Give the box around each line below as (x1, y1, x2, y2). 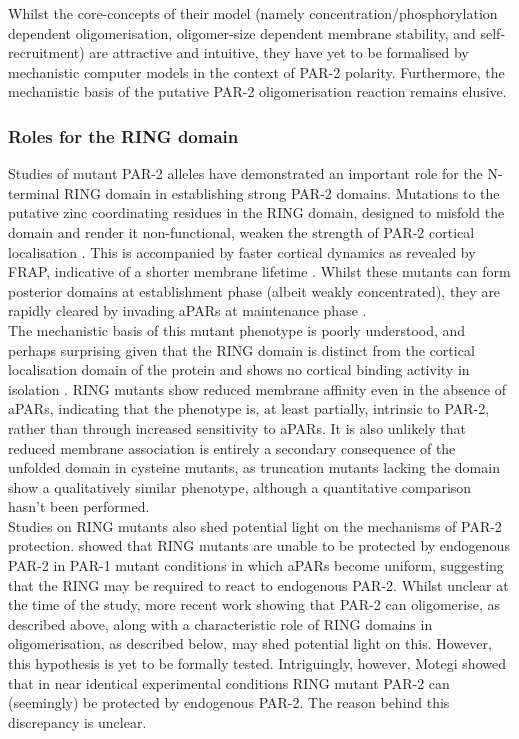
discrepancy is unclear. (8, 711, 147, 732)
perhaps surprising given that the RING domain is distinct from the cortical (8, 339, 475, 360)
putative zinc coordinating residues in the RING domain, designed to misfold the (8, 202, 505, 223)
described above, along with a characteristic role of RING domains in (8, 613, 433, 634)
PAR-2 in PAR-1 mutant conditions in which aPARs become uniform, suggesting (8, 555, 504, 576)
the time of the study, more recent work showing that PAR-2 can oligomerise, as (8, 594, 500, 615)
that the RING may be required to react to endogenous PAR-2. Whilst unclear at (8, 574, 509, 595)
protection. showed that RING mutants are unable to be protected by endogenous (8, 535, 510, 556)
